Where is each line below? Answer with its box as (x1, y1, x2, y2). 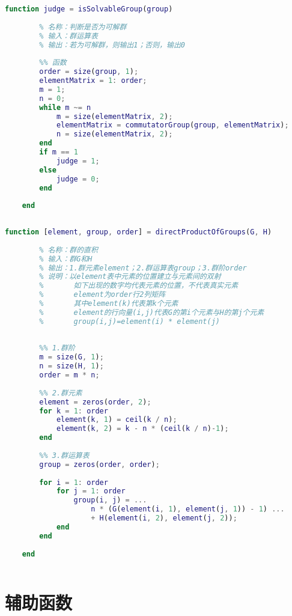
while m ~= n (39, 103, 91, 112)
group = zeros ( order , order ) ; (39, 460, 160, 469)
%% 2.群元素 (39, 388, 82, 397)
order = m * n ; (39, 371, 100, 379)
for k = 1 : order (39, 406, 108, 415)
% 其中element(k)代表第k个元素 (39, 299, 178, 308)
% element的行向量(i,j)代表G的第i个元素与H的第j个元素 (39, 308, 264, 317)
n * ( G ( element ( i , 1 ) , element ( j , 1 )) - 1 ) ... (91, 505, 285, 514)
